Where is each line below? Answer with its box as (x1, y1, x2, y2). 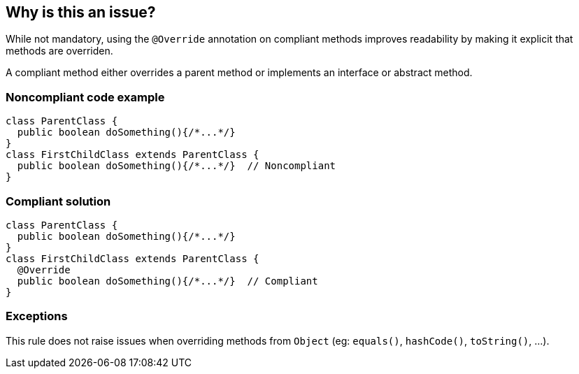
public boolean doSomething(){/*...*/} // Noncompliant (17, 160, 336, 172)
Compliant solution (6, 194, 111, 208)
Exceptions (6, 309, 68, 324)
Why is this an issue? (6, 3, 156, 21)
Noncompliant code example (6, 89, 165, 104)
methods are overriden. (6, 45, 113, 57)
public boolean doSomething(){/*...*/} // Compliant (17, 275, 318, 287)
